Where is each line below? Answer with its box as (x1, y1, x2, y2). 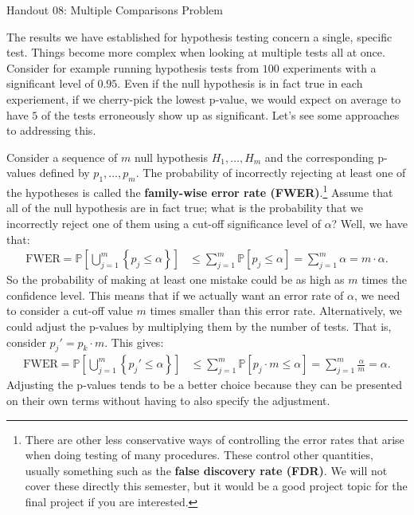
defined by (39, 164, 90, 181)
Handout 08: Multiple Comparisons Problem (6, 2, 223, 18)
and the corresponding (264, 148, 374, 165)
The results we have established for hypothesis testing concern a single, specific (6, 28, 393, 45)
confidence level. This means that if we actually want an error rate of (6, 286, 344, 303)
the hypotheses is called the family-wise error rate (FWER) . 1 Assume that (6, 182, 393, 200)
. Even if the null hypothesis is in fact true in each (117, 75, 363, 92)
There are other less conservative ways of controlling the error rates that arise (25, 430, 404, 447)
